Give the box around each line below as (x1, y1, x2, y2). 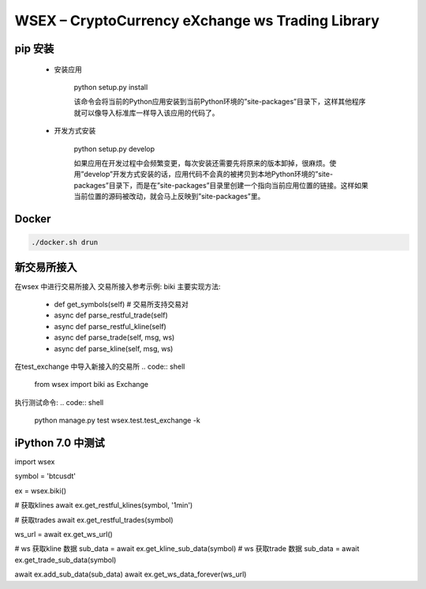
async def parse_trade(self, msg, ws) (54, 332, 175, 343)
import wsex (14, 457, 55, 466)
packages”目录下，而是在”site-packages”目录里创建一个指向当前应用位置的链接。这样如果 (73, 180, 368, 189)
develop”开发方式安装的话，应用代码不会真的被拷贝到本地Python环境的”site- (84, 170, 334, 179)
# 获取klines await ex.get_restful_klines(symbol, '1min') (14, 501, 193, 510)
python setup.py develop (73, 144, 155, 153)
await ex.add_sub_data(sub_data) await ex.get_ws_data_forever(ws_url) (14, 569, 247, 580)
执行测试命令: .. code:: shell (14, 397, 104, 407)
